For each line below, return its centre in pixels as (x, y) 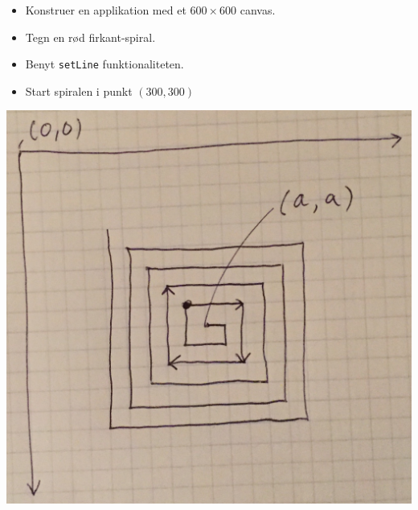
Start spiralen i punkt (79, 90)
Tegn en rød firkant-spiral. (90, 37)
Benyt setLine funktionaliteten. (104, 64)
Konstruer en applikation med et (106, 10)
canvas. (258, 10)
